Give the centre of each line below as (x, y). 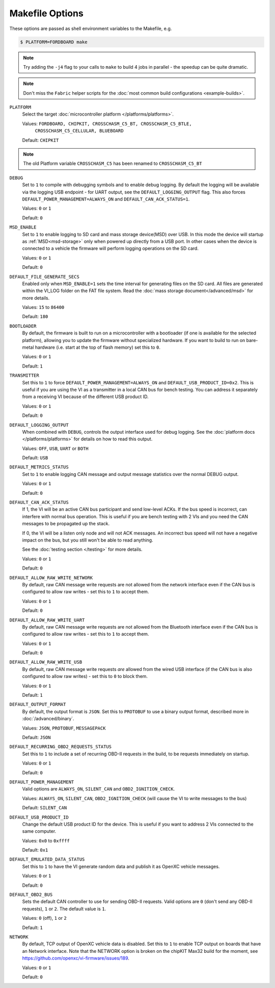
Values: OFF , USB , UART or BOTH (55, 448)
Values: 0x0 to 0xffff (46, 840)
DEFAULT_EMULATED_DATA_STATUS (47, 859)
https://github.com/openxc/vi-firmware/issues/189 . (76, 958)
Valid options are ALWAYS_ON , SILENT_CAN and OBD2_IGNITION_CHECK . (99, 789)
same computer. (39, 831)
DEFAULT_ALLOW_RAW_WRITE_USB (46, 662)
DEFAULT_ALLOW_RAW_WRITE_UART (47, 620)
